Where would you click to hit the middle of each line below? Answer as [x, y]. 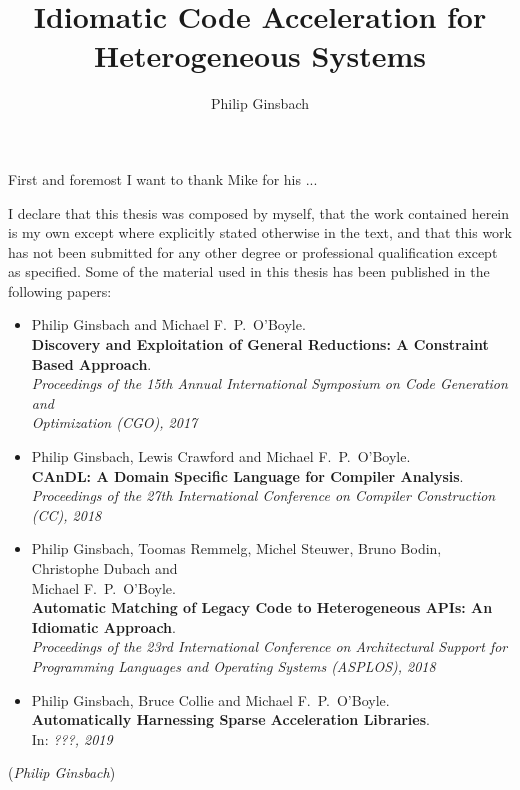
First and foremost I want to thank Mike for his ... [163, 178]
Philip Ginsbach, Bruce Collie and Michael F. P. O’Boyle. [210, 699]
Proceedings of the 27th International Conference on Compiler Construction [263, 495]
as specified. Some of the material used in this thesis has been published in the [249, 271]
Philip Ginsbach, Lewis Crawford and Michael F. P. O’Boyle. [221, 456]
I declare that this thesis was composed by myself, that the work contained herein [259, 212]
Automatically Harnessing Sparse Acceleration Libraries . [230, 719]
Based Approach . [91, 363]
